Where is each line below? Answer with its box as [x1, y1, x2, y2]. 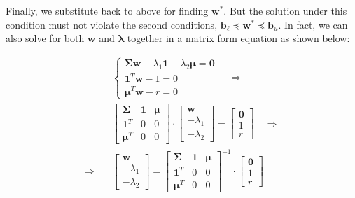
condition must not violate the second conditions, [6, 17, 218, 31]
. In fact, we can [278, 17, 348, 31]
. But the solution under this [223, 3, 347, 17]
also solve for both [6, 31, 85, 45]
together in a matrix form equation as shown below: [127, 31, 350, 45]
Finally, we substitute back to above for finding [6, 3, 209, 17]
